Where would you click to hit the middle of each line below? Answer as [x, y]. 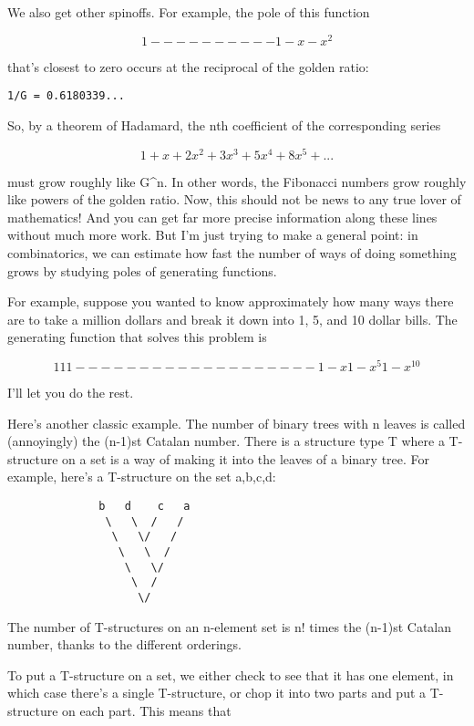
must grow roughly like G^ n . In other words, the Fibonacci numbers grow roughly [237, 181]
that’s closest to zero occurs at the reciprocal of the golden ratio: [188, 66]
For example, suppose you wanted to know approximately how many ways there [231, 301]
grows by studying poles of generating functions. [142, 270]
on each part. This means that [147, 710]
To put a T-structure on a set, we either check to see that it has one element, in [231, 674]
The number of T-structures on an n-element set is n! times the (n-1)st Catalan [230, 626]
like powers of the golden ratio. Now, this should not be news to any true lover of [234, 199]
